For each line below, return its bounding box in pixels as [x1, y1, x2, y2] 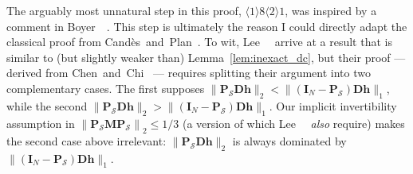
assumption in [6, 114, 75, 131]
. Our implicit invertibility [269, 97, 397, 114]
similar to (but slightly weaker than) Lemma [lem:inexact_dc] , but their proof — [6, 48, 406, 65]
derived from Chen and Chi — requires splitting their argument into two [6, 64, 371, 81]
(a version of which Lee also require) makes [183, 114, 405, 131]
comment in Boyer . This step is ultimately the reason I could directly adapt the [6, 17, 407, 34]
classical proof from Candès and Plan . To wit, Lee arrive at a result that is [6, 33, 392, 50]
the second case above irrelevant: [6, 132, 167, 149]
